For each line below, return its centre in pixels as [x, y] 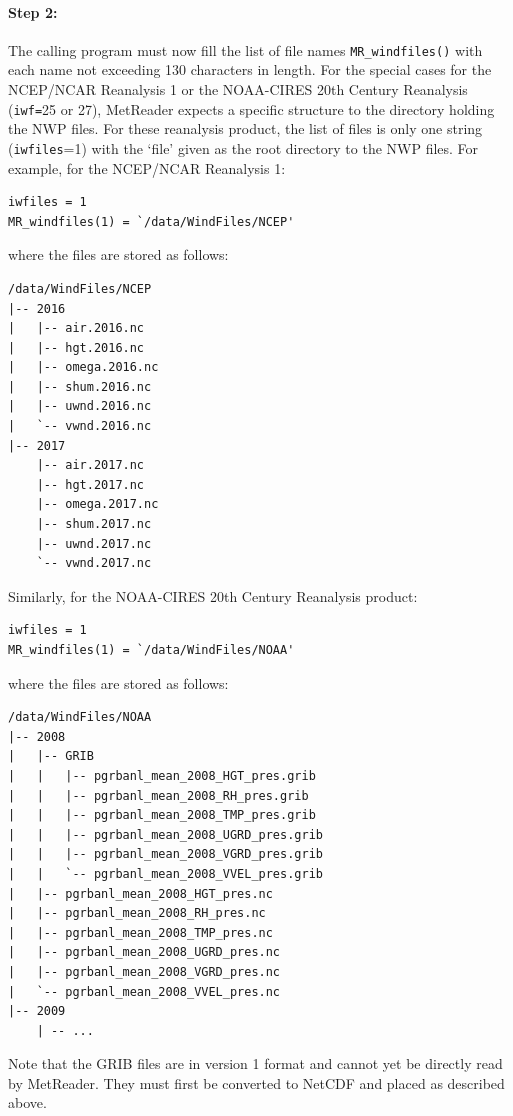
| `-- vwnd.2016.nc [80, 426]
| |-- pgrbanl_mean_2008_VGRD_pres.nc [144, 971]
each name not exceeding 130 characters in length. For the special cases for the [250, 69]
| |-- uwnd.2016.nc [80, 406]
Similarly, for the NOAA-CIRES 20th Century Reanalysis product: [213, 595]
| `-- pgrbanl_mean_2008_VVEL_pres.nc [144, 991]
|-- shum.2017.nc [94, 524]
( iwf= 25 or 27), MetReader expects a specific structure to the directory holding [251, 108]
